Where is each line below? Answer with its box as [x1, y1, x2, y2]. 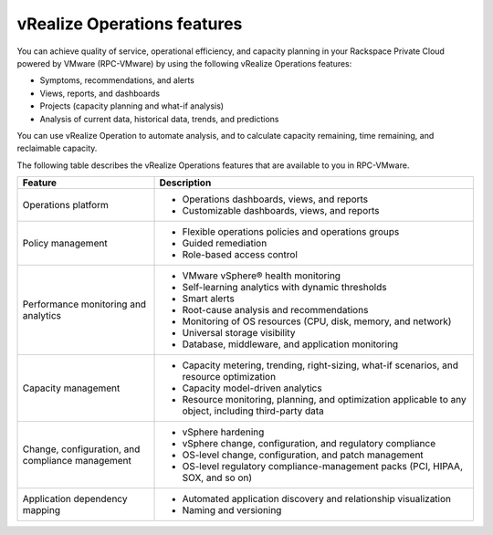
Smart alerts [182, 292, 235, 305]
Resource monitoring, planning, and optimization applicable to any [182, 393, 467, 406]
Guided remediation [182, 237, 267, 250]
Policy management [22, 237, 109, 250]
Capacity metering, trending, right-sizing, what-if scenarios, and [182, 359, 459, 372]
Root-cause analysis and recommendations [182, 304, 369, 317]
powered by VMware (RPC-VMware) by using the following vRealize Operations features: [16, 58, 352, 68]
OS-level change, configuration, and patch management [182, 448, 424, 461]
